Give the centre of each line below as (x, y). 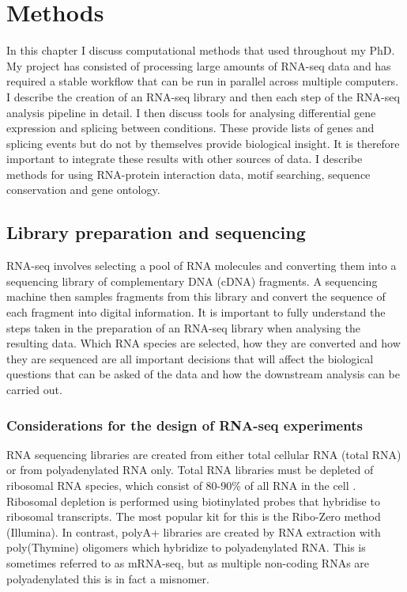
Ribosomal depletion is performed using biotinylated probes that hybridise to (193, 501)
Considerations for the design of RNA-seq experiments (185, 425)
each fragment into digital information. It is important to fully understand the (196, 312)
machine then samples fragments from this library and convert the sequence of (196, 296)
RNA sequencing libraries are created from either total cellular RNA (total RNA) (204, 454)
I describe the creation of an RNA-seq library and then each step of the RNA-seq (203, 96)
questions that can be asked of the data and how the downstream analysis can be (203, 374)
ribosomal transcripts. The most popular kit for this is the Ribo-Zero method (194, 516)
